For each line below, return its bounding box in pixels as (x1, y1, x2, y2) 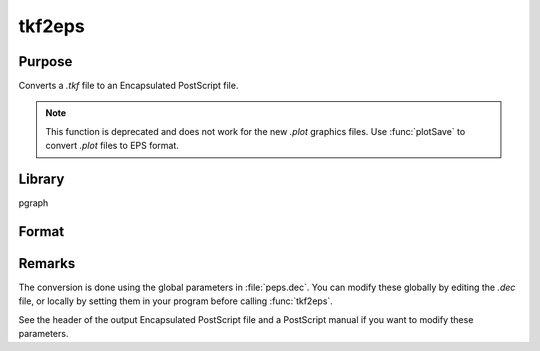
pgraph (18, 197, 49, 209)
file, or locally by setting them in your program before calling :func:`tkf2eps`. (18, 295, 334, 307)
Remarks (18, 255, 76, 272)
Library (18, 171, 65, 188)
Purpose (18, 53, 73, 70)
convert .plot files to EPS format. (45, 140, 180, 152)
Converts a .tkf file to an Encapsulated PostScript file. (18, 80, 239, 92)
